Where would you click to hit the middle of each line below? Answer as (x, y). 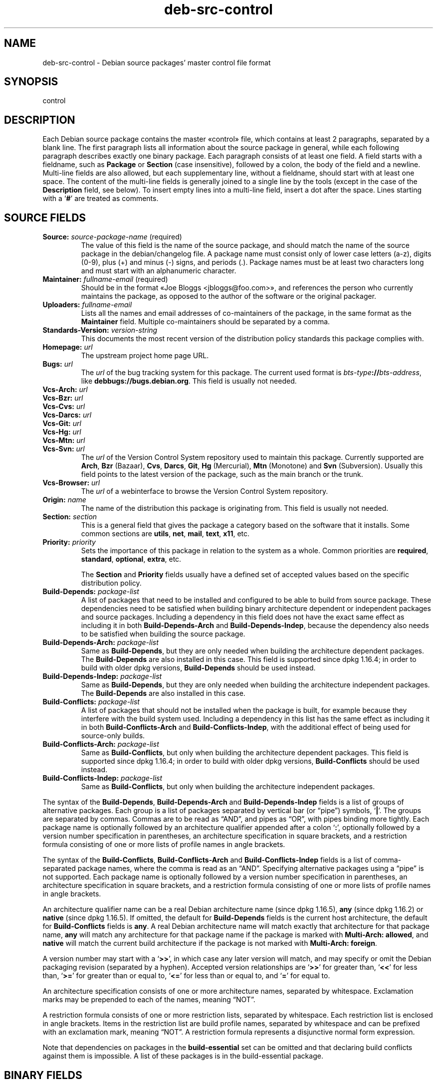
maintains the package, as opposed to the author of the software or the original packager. (229, 296)
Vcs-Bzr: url (63, 398)
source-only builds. (113, 736)
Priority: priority (69, 542)
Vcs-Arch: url (65, 390)
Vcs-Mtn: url (64, 440)
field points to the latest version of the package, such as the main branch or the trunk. (222, 474)
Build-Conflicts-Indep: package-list (103, 778)
